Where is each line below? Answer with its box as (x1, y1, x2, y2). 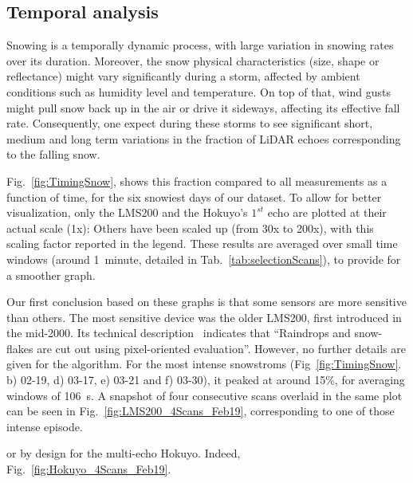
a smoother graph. (6, 266, 96, 283)
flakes (6, 340, 33, 356)
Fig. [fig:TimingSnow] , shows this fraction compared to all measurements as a (6, 172, 387, 189)
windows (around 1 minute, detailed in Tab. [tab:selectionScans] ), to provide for (6, 250, 401, 267)
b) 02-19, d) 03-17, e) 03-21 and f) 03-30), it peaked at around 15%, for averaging (6, 371, 405, 388)
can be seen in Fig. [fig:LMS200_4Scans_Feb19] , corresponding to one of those (6, 402, 395, 419)
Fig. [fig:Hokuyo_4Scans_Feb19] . (6, 461, 171, 477)
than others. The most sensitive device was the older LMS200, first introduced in (6, 308, 402, 325)
